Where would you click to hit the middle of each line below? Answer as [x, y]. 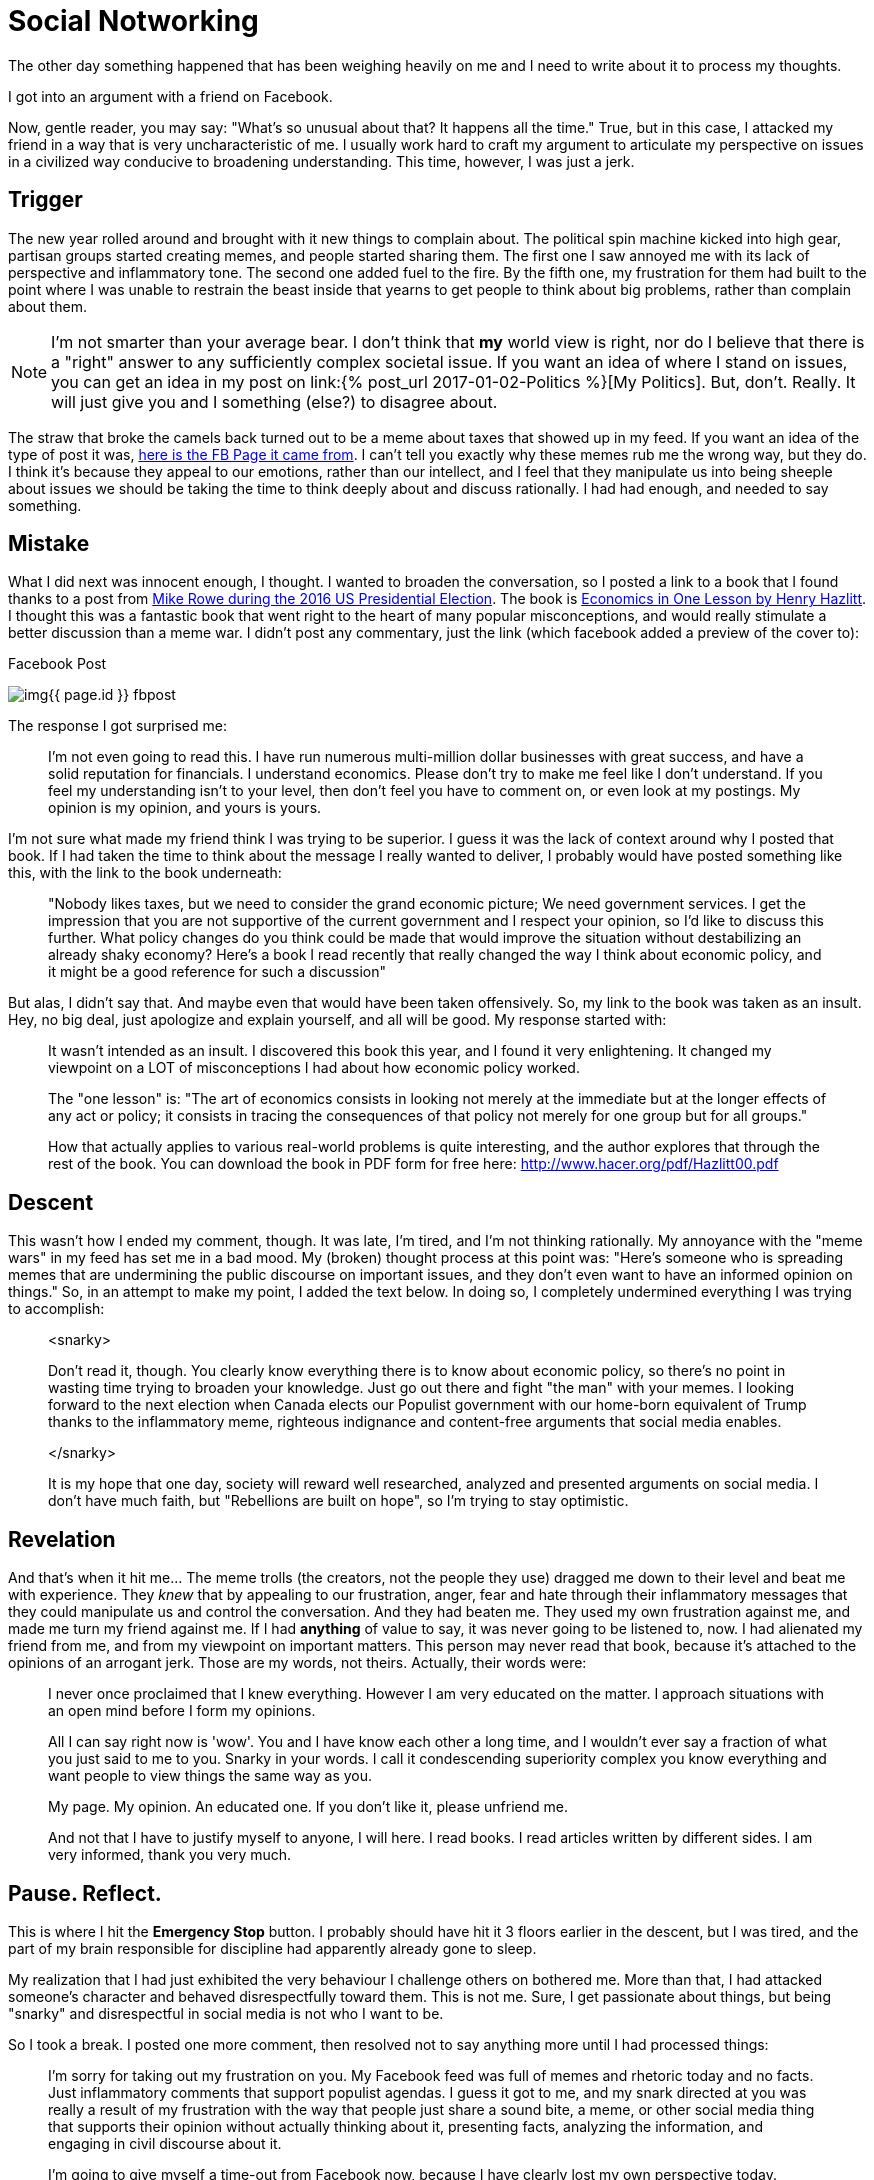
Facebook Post [57, 664]
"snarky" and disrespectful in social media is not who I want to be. [226, 2013]
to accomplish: [56, 1309]
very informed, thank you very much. [170, 1855]
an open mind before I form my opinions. [182, 1711]
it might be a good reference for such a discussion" [217, 972]
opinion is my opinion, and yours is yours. [185, 808]
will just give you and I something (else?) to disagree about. [274, 401]
